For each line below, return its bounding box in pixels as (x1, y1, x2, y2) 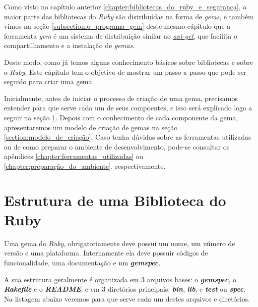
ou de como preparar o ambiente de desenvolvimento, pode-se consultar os (4, 141, 230, 152)
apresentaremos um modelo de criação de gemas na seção (4, 122, 178, 132)
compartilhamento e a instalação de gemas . (4, 40, 135, 51)
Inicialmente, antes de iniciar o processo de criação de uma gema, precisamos (4, 93, 238, 103)
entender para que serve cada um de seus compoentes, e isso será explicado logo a (4, 102, 252, 113)
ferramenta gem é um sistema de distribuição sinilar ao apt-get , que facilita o (4, 30, 237, 41)
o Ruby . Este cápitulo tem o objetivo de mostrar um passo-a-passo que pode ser (4, 66, 247, 77)
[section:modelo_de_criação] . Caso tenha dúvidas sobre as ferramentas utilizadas (4, 132, 251, 142)
